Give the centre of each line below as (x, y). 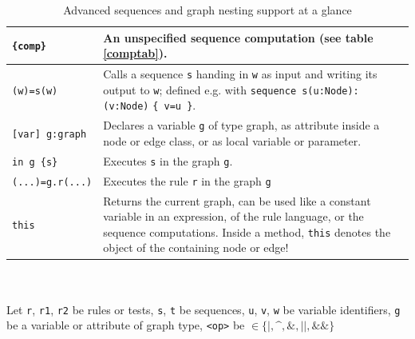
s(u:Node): (330, 91)
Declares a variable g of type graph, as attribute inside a (241, 125)
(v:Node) (126, 107)
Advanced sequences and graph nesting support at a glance (207, 10)
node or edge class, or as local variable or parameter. (232, 140)
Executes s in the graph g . (168, 160)
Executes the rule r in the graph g (187, 180)
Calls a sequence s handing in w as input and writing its (240, 74)
